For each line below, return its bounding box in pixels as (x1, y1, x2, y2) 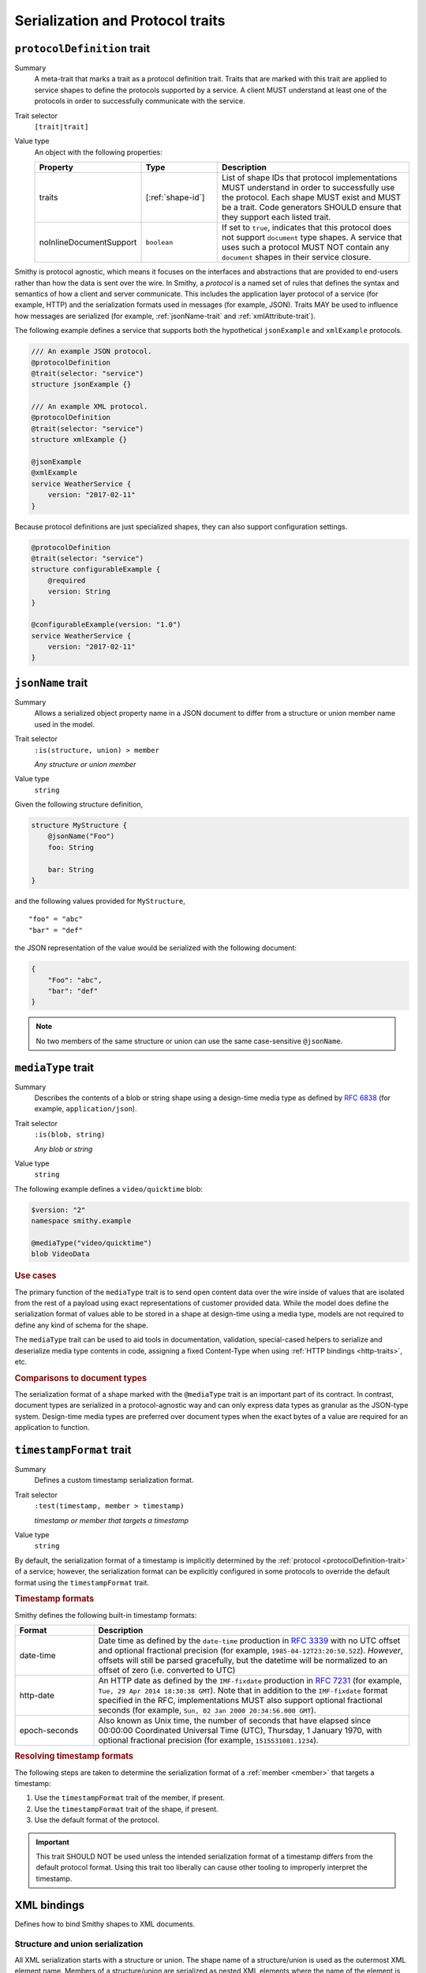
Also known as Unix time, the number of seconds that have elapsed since (98, 1715, 371, 1726)
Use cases (14, 1271, 57, 1282)
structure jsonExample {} (31, 380, 132, 389)
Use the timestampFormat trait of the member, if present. (34, 1793, 225, 1803)
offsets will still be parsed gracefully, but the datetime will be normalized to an (98, 1654, 388, 1665)
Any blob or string (34, 1144, 93, 1154)
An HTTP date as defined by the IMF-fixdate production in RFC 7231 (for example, (98, 1675, 402, 1686)
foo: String (47, 843, 95, 852)
